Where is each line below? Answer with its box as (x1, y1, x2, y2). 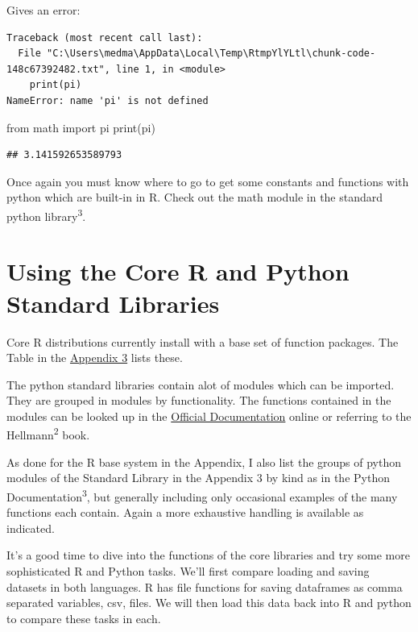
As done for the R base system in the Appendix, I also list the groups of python (6, 453, 402, 470)
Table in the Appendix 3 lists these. (6, 349, 183, 366)
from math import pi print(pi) (6, 118, 155, 135)
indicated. (6, 519, 55, 536)
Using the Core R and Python (6, 255, 350, 288)
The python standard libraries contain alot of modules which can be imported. (6, 376, 395, 393)
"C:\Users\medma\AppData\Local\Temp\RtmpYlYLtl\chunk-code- (47, 48, 376, 60)
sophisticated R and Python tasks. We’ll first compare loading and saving (6, 562, 370, 579)
